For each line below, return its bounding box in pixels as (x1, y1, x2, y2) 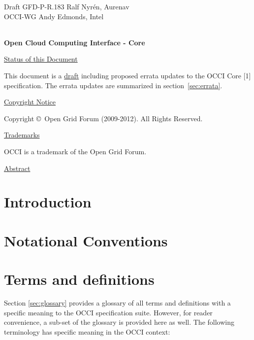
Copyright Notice (4, 97, 56, 107)
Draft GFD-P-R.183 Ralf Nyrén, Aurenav (4, 1, 129, 11)
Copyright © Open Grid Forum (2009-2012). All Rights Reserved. (4, 113, 203, 123)
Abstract (4, 163, 31, 173)
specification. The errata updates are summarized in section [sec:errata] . (4, 80, 222, 90)
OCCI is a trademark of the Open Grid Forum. (4, 146, 147, 156)
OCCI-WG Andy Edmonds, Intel (4, 11, 104, 21)
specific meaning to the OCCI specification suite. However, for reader (4, 307, 213, 317)
